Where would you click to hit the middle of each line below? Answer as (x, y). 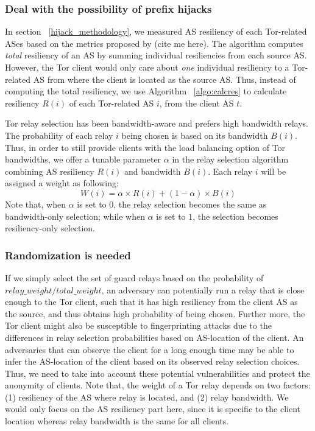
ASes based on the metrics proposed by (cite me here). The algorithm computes (154, 43)
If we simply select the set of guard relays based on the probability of (134, 277)
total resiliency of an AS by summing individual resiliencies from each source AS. (156, 55)
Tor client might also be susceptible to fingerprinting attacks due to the (138, 325)
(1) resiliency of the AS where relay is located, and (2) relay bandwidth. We (147, 397)
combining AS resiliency (50, 171)
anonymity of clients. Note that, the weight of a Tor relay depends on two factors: (158, 385)
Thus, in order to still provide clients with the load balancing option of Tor (145, 147)
